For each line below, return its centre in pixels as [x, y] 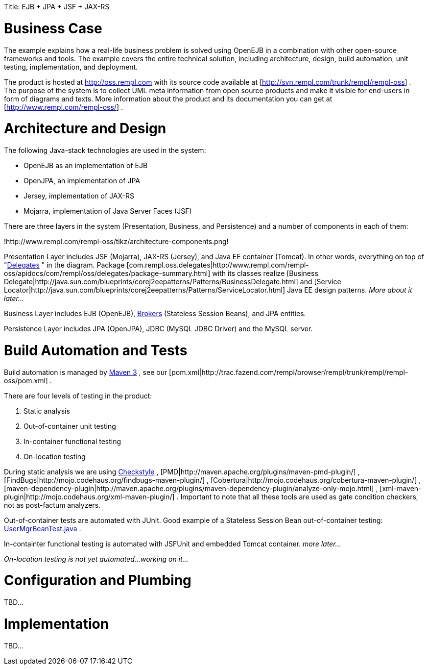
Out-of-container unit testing [70, 426]
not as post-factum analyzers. [52, 505]
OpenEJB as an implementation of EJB [86, 165]
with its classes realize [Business [265, 273]
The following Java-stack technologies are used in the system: [105, 150]
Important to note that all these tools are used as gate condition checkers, [299, 496]
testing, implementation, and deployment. [71, 67]
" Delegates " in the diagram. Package [64, 265]
